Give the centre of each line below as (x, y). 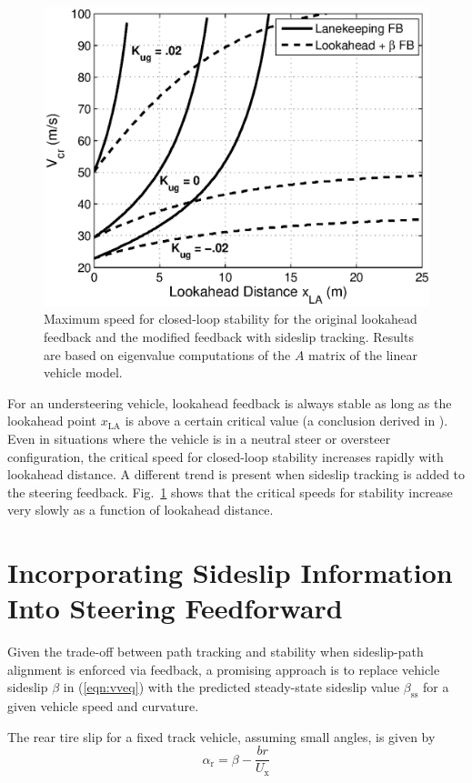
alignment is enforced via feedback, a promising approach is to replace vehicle (224, 669)
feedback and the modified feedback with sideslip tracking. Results (229, 336)
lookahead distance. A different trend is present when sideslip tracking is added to (236, 474)
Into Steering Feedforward (175, 608)
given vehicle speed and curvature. (103, 706)
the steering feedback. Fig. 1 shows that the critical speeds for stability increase (230, 492)
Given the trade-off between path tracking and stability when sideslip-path (216, 652)
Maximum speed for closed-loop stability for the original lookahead (231, 319)
